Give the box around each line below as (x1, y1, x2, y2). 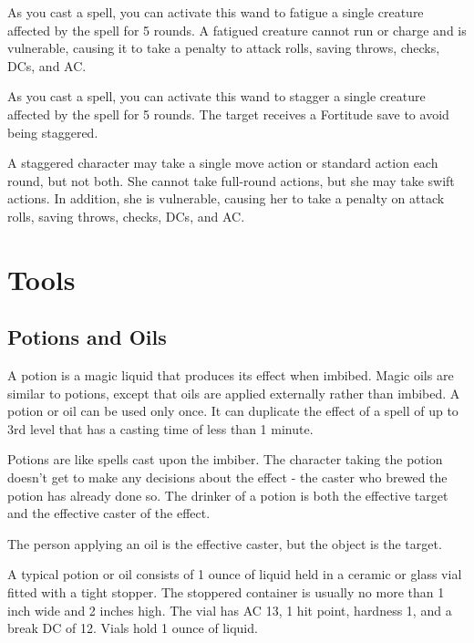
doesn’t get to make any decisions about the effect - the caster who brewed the (7, 468, 448, 487)
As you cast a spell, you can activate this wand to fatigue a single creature (7, 3, 424, 21)
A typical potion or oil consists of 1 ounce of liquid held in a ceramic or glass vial (7, 565, 462, 584)
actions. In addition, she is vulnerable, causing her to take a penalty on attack (7, 189, 445, 208)
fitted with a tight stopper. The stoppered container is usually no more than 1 (7, 583, 445, 602)
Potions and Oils (7, 323, 167, 351)
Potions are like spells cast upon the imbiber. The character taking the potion (7, 450, 443, 469)
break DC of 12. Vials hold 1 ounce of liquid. (7, 618, 258, 638)
